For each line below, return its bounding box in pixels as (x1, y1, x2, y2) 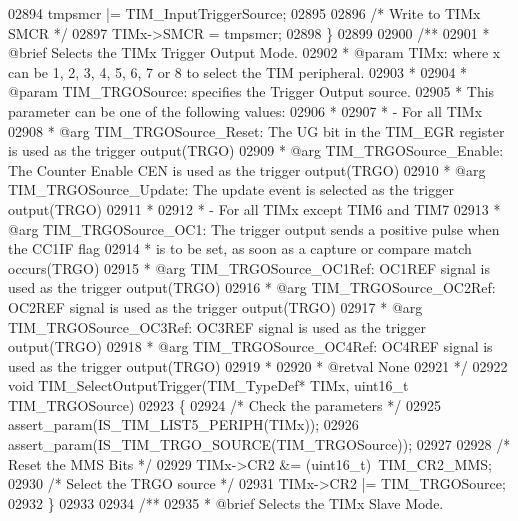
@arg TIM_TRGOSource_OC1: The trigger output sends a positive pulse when (8, 218, 500, 239)
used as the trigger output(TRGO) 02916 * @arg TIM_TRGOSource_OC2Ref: (8, 277, 496, 298)
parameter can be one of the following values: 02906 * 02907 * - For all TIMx (8, 100, 483, 121)
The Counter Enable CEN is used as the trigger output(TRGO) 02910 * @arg (8, 159, 486, 180)
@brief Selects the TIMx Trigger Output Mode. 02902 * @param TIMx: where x (8, 42, 501, 63)
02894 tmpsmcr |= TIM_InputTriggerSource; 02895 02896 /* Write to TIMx (8, 3, 481, 23)
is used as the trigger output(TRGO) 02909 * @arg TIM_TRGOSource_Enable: (8, 140, 504, 161)
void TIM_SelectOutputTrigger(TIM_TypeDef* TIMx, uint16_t (8, 375, 409, 396)
